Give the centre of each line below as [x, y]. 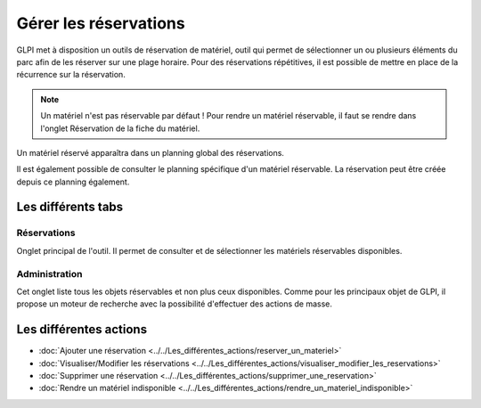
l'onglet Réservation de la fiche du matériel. [120, 128]
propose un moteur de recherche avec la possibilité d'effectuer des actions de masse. [175, 304]
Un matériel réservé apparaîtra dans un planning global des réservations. [151, 152]
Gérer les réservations [101, 23]
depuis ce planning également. [73, 182]
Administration [49, 273]
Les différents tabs [70, 207]
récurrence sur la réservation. [71, 75]
